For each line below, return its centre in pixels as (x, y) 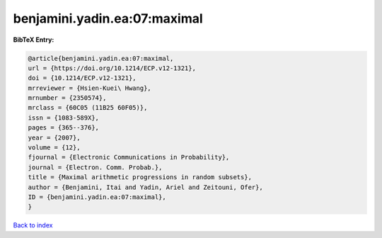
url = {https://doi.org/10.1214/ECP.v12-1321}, (112, 68)
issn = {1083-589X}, (63, 118)
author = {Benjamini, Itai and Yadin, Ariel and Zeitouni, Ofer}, (145, 187)
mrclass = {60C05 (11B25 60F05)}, (88, 108)
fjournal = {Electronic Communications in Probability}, (129, 157)
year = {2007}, (54, 137)
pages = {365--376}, (63, 128)
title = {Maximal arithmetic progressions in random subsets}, (140, 177)
